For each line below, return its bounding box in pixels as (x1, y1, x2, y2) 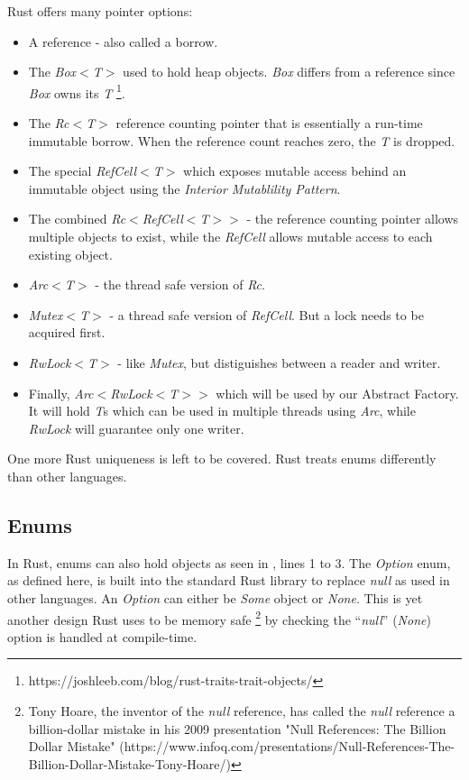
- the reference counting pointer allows (246, 209, 459, 228)
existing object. (28, 244, 113, 263)
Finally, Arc (28, 383, 94, 402)
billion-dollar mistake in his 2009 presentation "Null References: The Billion (28, 719, 446, 738)
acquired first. (28, 323, 106, 342)
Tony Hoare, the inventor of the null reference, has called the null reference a (28, 701, 455, 720)
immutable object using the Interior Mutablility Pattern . (28, 179, 341, 197)
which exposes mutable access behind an (183, 161, 407, 180)
